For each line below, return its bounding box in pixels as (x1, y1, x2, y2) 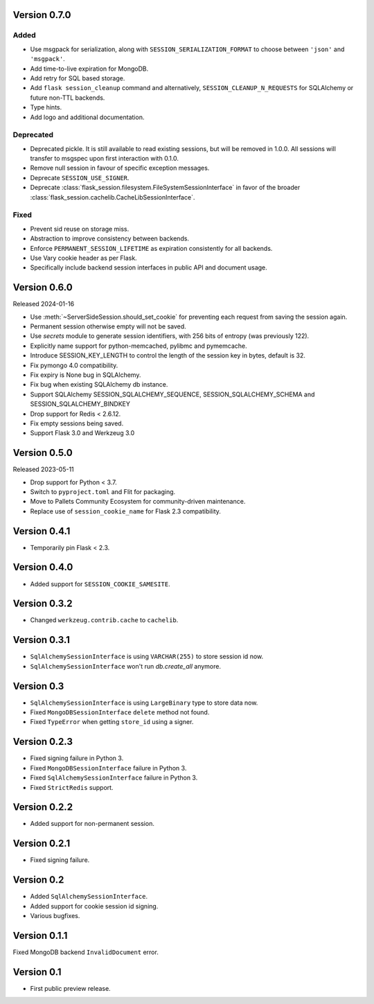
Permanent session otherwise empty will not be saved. (30, 322, 186, 331)
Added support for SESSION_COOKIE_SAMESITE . (30, 579, 170, 588)
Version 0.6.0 (12, 281, 73, 294)
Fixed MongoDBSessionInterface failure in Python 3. (30, 764, 187, 772)
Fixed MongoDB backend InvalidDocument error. (12, 948, 159, 956)
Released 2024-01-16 (12, 300, 75, 308)
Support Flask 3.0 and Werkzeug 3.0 (30, 429, 135, 437)
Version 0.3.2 (12, 598, 73, 610)
